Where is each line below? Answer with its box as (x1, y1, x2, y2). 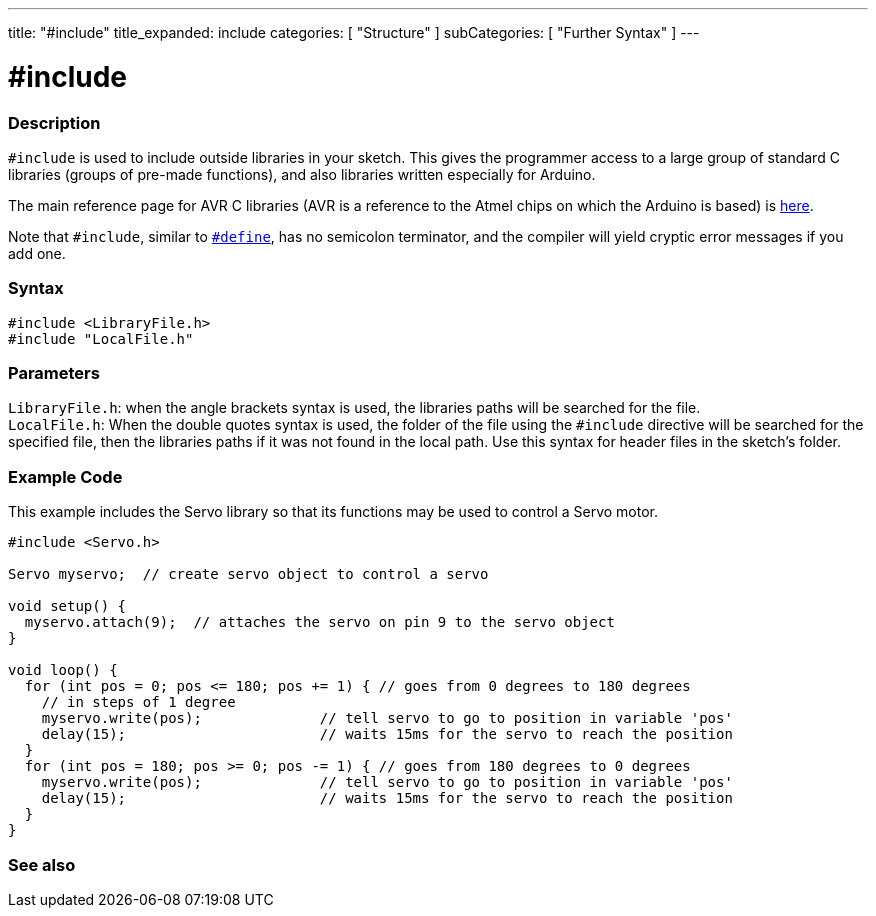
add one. (8, 244, 66, 262)
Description (8, 112, 101, 133)
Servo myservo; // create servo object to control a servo (8, 566, 489, 583)
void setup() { (8, 598, 127, 615)
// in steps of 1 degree (41, 694, 236, 711)
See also (8, 854, 76, 875)
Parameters (8, 363, 100, 383)
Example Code (8, 466, 123, 487)
